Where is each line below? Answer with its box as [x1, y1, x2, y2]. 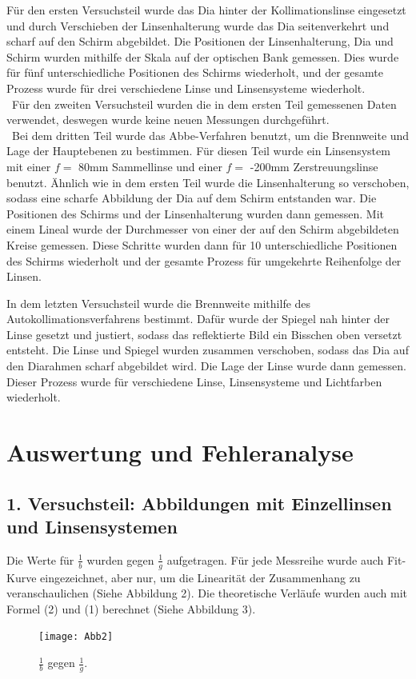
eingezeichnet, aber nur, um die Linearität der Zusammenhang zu [40, 569, 361, 585]
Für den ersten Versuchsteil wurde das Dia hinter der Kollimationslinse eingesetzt [6, 2, 406, 18]
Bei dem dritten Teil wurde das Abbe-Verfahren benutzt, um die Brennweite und [11, 126, 410, 143]
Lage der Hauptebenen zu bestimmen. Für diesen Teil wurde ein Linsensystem [6, 142, 390, 159]
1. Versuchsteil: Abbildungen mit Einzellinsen [6, 490, 392, 515]
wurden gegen [86, 551, 154, 568]
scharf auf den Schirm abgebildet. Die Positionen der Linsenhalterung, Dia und [6, 33, 394, 50]
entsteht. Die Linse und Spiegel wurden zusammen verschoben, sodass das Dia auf [6, 341, 409, 358]
